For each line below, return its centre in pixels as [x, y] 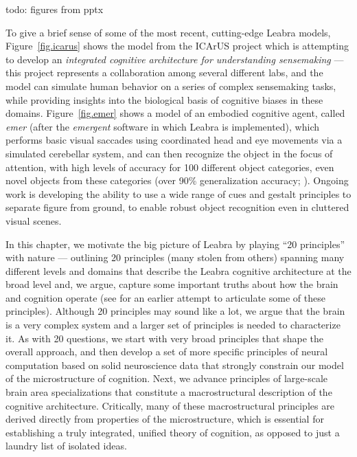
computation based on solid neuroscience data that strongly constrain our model [175, 365]
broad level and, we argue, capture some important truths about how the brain [172, 284]
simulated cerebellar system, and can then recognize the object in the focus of [169, 153]
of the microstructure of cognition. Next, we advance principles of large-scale [167, 378]
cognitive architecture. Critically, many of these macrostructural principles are [170, 405]
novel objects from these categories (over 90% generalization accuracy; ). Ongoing [177, 180]
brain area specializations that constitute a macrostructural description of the [169, 392]
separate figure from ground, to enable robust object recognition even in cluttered [177, 207]
